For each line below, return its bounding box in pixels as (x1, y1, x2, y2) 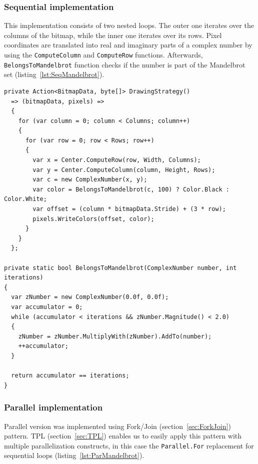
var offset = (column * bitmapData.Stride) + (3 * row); (32, 205, 226, 213)
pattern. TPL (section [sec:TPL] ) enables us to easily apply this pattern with (4, 430, 242, 441)
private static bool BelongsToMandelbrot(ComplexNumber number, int (4, 264, 237, 271)
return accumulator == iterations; (11, 372, 129, 379)
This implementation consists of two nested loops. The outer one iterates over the (4, 20, 254, 30)
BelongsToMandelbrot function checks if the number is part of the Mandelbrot (4, 59, 245, 69)
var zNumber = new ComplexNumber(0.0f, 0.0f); (11, 293, 169, 301)
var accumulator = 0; (11, 303, 83, 310)
